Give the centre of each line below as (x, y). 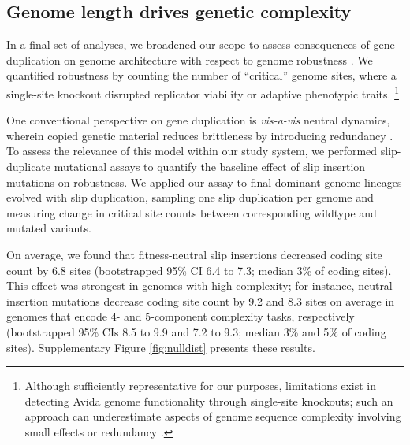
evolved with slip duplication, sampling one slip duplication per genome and (190, 197)
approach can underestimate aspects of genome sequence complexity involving (213, 416)
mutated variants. (49, 228)
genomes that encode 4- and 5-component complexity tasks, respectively (181, 316)
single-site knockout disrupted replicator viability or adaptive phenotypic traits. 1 (203, 92)
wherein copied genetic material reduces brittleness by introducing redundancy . (200, 135)
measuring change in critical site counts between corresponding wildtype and (192, 212)
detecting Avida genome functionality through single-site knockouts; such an (209, 400)
